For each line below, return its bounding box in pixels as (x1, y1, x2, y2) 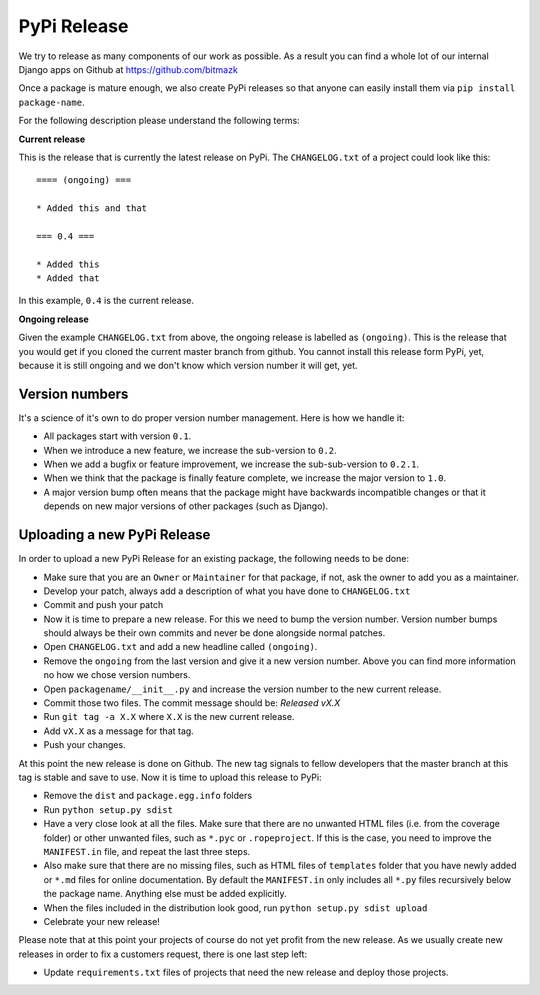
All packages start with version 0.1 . (43, 430, 192, 442)
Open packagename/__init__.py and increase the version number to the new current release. (43, 683, 442, 695)
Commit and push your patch (43, 599, 164, 611)
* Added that (36, 273, 100, 284)
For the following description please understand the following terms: (18, 115, 300, 127)
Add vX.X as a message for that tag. (43, 725, 194, 737)
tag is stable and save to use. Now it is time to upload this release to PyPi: (18, 771, 322, 783)
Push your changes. (43, 739, 126, 751)
